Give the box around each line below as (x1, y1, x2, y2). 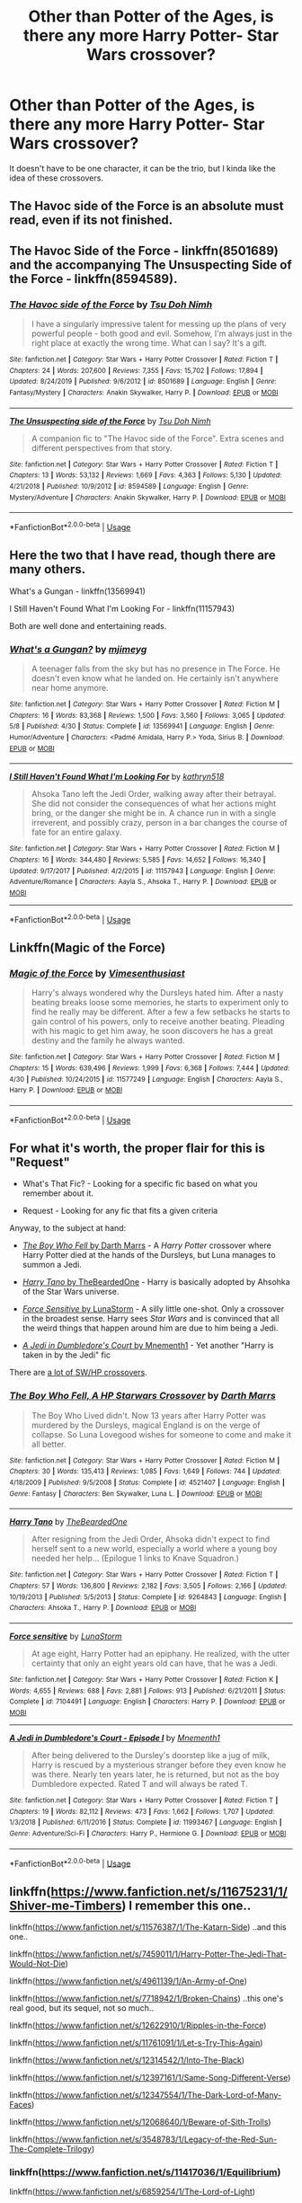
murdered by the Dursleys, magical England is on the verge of (31, 1420, 261, 1430)
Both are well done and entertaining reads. (9, 620, 167, 631)
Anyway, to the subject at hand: (9, 1223, 127, 1234)
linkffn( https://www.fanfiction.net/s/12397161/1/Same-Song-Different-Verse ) (9, 2072, 291, 2083)
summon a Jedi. (22, 1260, 83, 1270)
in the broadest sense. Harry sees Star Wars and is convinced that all (22, 1314, 280, 1324)
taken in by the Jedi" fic (22, 1349, 111, 1360)
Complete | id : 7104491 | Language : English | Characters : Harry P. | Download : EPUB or (9, 1697, 286, 1706)
